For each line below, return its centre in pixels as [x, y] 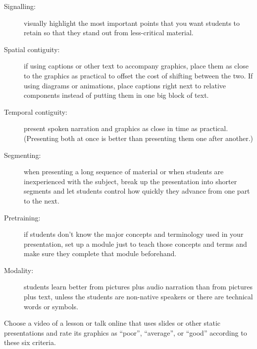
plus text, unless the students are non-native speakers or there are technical [138, 297]
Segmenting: [23, 155]
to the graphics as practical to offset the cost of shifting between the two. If [138, 75]
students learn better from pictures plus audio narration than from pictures [138, 287]
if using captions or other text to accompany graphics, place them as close [136, 66]
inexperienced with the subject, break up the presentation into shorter [130, 181]
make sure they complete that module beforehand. [100, 253]
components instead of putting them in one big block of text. [116, 95]
